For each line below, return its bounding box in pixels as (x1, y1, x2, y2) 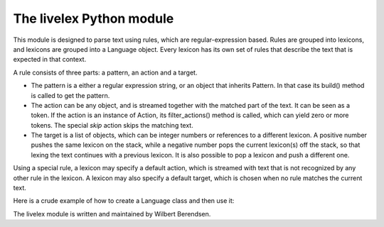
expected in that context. (13, 55, 87, 64)
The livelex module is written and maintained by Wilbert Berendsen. (13, 209, 211, 218)
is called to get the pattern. (31, 91, 110, 99)
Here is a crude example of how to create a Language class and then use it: (13, 196, 235, 205)
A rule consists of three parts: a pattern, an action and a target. (13, 68, 198, 77)
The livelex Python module (13, 11, 174, 26)
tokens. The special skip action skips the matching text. (31, 121, 193, 129)
